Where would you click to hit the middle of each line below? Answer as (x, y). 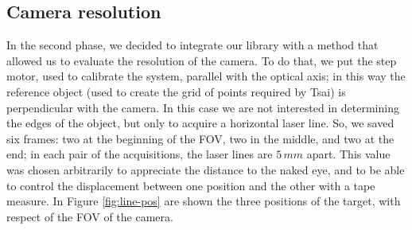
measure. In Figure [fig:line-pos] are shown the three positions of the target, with (204, 201)
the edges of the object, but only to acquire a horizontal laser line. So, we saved (200, 123)
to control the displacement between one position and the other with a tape (191, 185)
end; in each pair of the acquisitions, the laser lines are (140, 154)
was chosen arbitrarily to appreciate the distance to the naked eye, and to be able (206, 169)
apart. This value (348, 154)
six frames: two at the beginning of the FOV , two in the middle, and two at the (200, 138)
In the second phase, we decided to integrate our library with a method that (192, 45)
